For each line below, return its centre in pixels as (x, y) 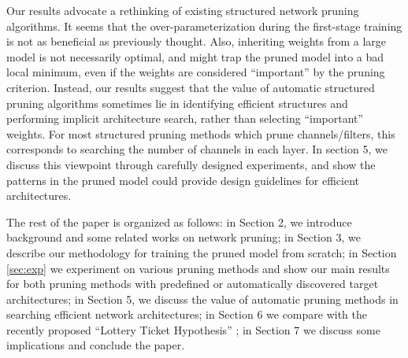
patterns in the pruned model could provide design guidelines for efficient (183, 180)
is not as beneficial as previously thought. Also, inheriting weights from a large (197, 41)
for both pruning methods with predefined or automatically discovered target (193, 284)
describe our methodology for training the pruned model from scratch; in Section (202, 252)
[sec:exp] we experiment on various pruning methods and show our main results (198, 268)
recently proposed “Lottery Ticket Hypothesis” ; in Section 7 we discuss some (193, 329)
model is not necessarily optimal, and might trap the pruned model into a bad (195, 56)
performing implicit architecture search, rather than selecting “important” (185, 118)
